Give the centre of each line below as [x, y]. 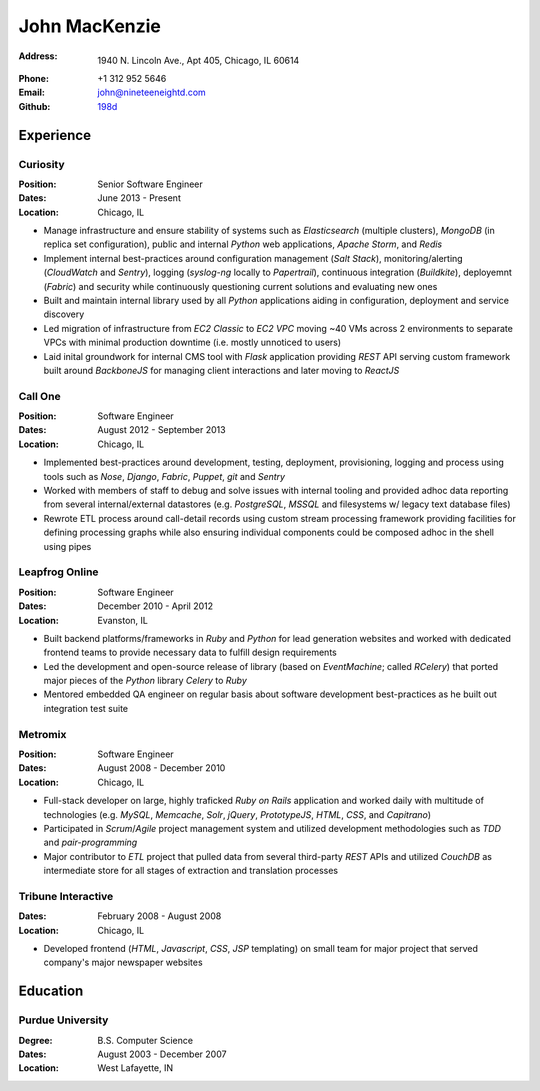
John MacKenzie [90, 26]
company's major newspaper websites [123, 962]
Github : [34, 106]
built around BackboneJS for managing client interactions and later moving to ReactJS [221, 370]
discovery [64, 314]
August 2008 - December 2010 [161, 768]
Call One [39, 396]
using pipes [67, 546]
